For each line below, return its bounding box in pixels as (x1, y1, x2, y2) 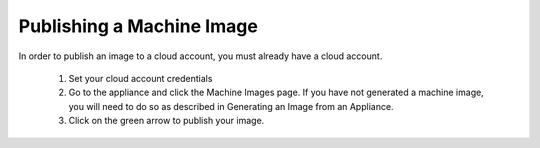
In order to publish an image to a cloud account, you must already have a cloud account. (18, 50, 383, 62)
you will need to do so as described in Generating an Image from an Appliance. (68, 100, 394, 112)
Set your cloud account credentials (68, 72, 213, 84)
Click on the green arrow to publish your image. (68, 115, 265, 127)
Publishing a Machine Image (18, 15, 259, 37)
